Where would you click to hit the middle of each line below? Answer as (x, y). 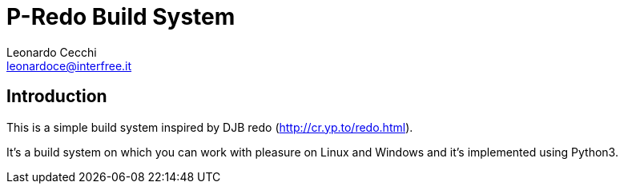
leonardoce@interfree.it (69, 65)
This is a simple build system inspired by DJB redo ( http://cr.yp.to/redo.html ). (210, 127)
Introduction (57, 97)
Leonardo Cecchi (52, 52)
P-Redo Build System (121, 17)
